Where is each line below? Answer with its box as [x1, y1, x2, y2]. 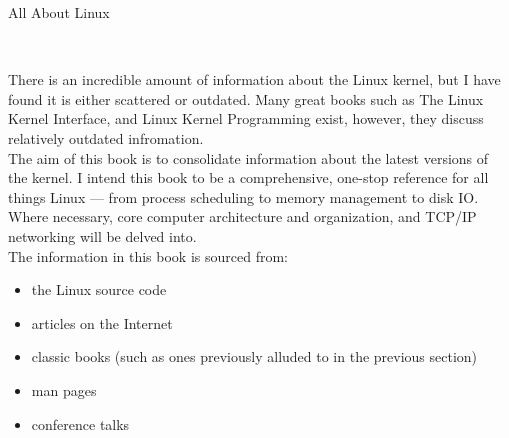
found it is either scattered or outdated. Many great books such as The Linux [8, 88, 484, 109]
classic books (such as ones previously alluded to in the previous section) [31, 346, 478, 367]
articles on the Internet [31, 312, 173, 333]
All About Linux [8, 2, 110, 22]
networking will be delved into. [8, 225, 197, 246]
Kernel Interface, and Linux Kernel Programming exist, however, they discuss [8, 108, 484, 129]
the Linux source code [31, 279, 167, 300]
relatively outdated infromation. [8, 127, 204, 148]
